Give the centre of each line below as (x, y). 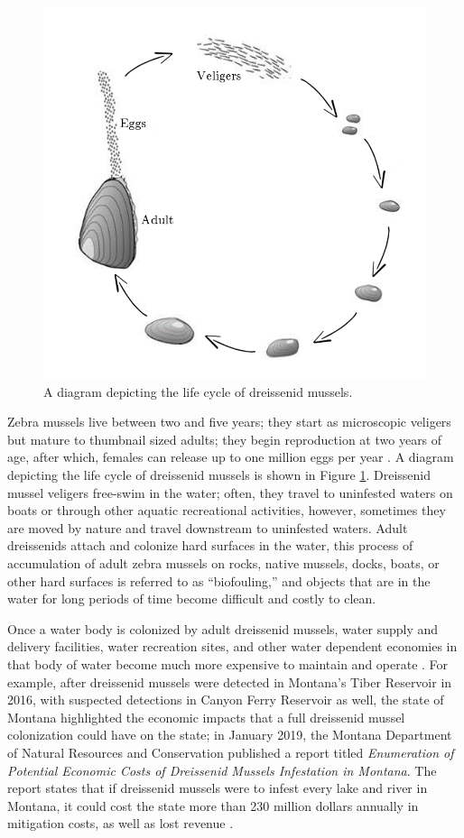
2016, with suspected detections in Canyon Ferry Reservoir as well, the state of (226, 700)
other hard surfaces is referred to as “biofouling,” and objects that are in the (219, 580)
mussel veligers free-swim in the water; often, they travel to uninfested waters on (230, 492)
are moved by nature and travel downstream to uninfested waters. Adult (208, 527)
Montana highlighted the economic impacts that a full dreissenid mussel (206, 717)
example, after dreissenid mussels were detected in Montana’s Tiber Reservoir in (230, 681)
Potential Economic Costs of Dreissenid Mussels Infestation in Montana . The (222, 770)
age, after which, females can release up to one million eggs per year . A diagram (231, 457)
